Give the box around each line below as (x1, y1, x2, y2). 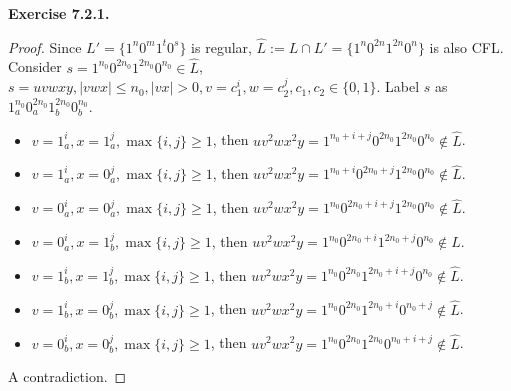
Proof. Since (8, 36, 82, 57)
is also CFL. (429, 36, 504, 57)
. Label (376, 76, 420, 97)
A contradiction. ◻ (8, 366, 127, 387)
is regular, (191, 36, 252, 57)
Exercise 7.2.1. (8, 3, 110, 23)
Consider (8, 56, 62, 77)
